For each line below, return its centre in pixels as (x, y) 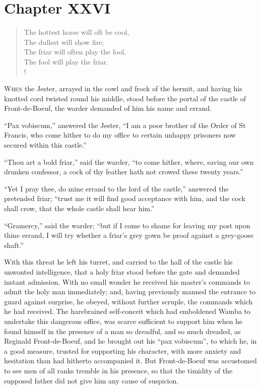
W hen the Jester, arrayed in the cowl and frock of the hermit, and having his (123, 88)
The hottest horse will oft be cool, (77, 32)
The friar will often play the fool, (75, 52)
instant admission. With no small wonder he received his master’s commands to (127, 281)
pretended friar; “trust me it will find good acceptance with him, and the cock (125, 198)
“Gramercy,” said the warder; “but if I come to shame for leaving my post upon (127, 225)
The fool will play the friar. (66, 61)
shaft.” (14, 245)
